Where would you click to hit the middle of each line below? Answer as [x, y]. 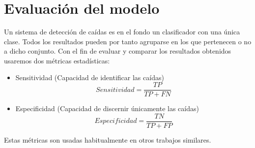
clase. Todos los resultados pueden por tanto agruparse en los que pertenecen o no [128, 41]
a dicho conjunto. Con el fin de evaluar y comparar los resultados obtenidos [118, 51]
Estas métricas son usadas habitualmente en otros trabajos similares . [108, 139]
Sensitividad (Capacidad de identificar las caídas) [90, 77]
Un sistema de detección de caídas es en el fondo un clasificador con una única [122, 32]
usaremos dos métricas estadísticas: [57, 60]
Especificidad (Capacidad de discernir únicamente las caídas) [107, 108]
